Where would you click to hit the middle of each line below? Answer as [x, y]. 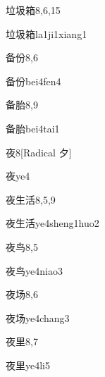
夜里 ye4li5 [28, 365]
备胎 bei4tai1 [33, 128]
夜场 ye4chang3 [38, 317]
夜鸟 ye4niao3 [34, 270]
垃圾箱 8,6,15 [33, 10]
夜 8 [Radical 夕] [39, 152]
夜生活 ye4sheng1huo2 [52, 223]
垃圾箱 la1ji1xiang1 [47, 33]
